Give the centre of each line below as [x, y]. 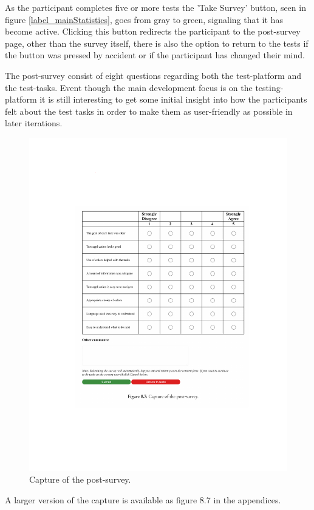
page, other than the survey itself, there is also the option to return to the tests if [157, 43]
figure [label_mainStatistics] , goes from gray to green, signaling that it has [144, 19]
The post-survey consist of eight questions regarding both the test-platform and [153, 75]
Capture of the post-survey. [80, 479]
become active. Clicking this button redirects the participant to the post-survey [153, 31]
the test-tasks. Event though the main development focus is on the [129, 87]
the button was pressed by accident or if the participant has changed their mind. [155, 55]
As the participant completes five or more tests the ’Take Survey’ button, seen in [155, 7]
